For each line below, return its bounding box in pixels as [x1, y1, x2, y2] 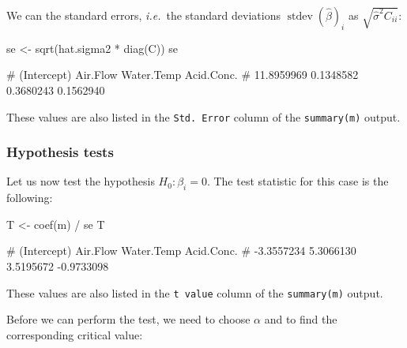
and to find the [264, 311, 337, 327]
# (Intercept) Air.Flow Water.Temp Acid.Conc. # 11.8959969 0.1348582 [6, 66, 359, 83]
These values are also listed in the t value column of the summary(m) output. [6, 284, 383, 301]
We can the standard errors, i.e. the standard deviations [6, 7, 281, 23]
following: [6, 189, 53, 206]
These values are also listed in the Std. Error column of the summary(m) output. [6, 108, 401, 125]
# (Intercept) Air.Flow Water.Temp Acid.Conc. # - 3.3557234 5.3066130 [6, 242, 356, 259]
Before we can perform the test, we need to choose [6, 311, 251, 327]
